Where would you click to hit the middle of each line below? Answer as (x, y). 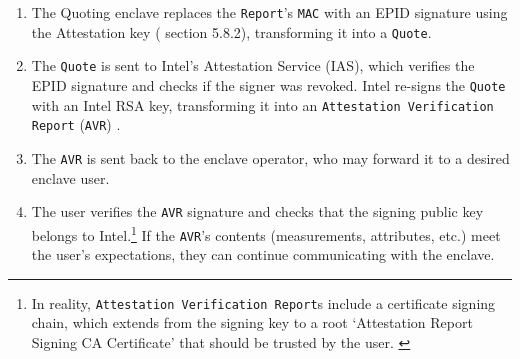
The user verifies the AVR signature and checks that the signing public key (257, 211)
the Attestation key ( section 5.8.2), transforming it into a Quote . (231, 31)
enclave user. (70, 177)
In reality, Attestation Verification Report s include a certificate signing (263, 302)
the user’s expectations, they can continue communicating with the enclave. (263, 254)
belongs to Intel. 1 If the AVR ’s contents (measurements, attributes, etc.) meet (266, 233)
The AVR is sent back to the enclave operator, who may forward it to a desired (270, 157)
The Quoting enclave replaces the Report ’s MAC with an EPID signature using (269, 12)
